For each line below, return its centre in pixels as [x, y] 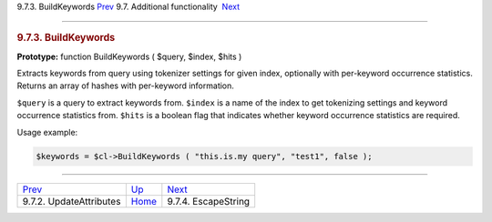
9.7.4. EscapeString [209, 201]
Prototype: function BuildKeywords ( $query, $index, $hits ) [129, 56]
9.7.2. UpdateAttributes [72, 201]
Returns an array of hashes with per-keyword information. [125, 86]
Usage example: [47, 132]
